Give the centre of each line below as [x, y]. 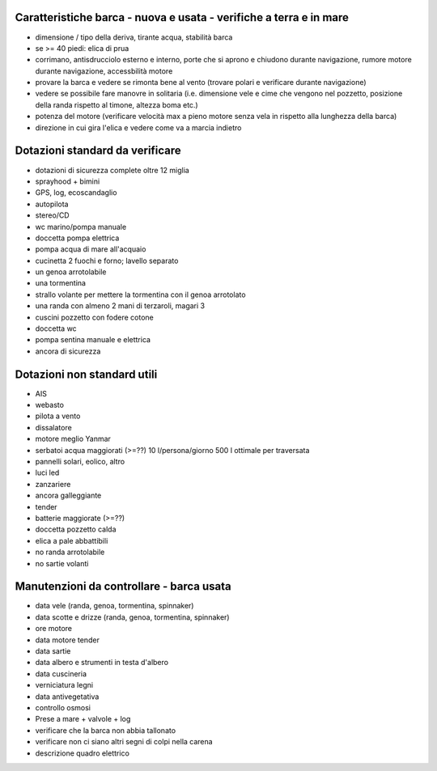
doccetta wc [56, 328]
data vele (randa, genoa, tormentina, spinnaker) [115, 606]
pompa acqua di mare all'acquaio [91, 249]
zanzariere [53, 484]
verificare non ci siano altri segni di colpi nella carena [124, 742]
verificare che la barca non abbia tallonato [106, 730]
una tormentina [61, 283]
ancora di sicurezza [68, 351]
